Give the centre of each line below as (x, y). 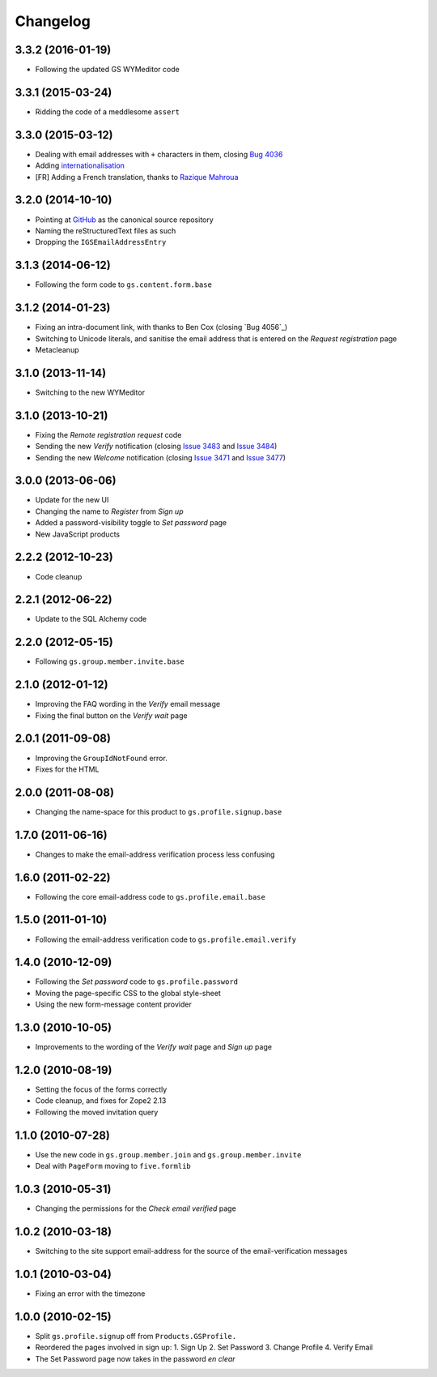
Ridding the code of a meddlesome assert (107, 111)
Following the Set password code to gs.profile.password (137, 981)
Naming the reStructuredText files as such (106, 230)
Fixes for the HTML (67, 769)
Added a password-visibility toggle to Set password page (131, 523)
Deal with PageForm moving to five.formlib (113, 1166)
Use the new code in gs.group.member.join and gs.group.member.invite (168, 1154)
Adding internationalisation (80, 165)
